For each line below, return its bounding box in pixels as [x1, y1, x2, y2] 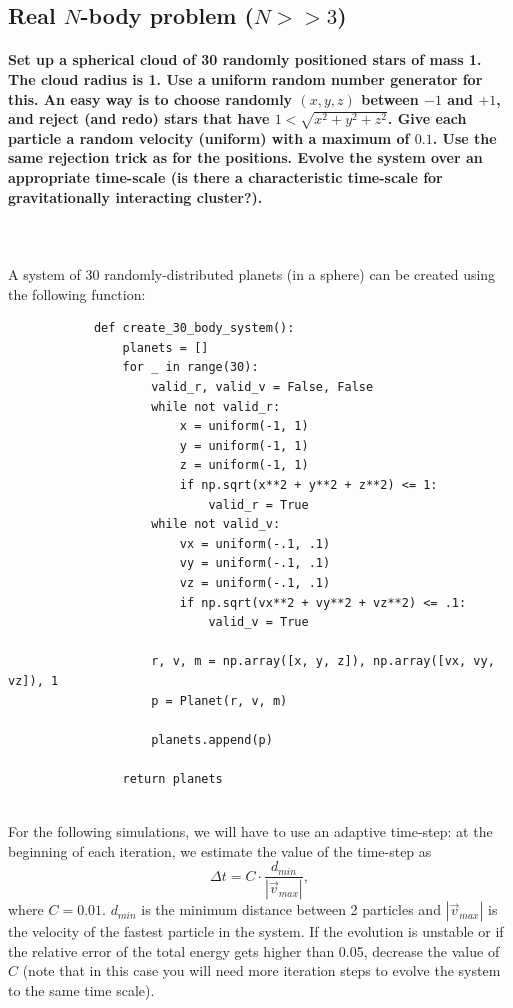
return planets [122, 771, 223, 786]
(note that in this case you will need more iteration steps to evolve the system [22, 960, 501, 981]
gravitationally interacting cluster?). [8, 186, 263, 207]
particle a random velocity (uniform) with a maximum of [8, 127, 410, 148]
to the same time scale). [8, 979, 155, 1000]
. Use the [432, 127, 497, 148]
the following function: [8, 283, 146, 304]
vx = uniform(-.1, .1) [179, 536, 331, 551]
